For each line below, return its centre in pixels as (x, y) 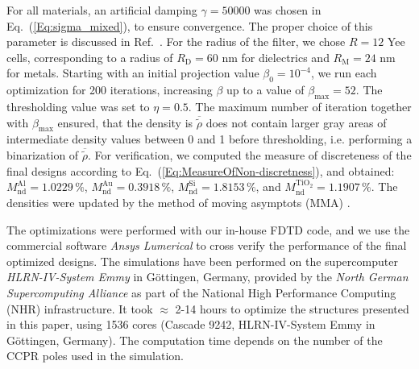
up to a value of (266, 90)
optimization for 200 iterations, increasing (110, 90)
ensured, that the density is (125, 122)
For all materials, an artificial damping (102, 10)
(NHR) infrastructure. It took (80, 308)
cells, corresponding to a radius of (90, 57)
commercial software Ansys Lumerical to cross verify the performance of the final (207, 245)
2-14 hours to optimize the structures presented (292, 308)
